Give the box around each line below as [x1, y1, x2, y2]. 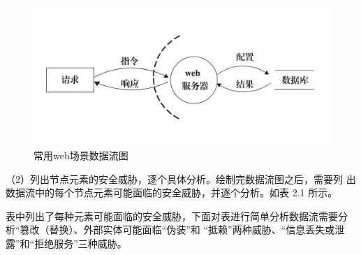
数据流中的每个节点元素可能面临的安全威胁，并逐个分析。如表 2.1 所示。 [6, 185, 338, 200]
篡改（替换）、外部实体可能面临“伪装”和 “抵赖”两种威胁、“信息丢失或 [20, 222, 335, 237]
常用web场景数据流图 [34, 148, 128, 162]
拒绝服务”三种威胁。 [34, 235, 127, 250]
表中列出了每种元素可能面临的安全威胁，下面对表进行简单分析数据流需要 [6, 208, 338, 223]
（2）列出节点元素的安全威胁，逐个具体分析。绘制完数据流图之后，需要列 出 [6, 171, 356, 186]
